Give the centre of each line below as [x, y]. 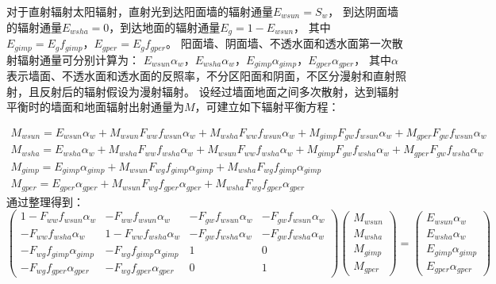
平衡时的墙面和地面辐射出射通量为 [95, 107]
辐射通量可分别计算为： [78, 59]
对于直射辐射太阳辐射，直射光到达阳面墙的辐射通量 [140, 11]
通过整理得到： [45, 201]
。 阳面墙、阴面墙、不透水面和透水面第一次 [279, 43]
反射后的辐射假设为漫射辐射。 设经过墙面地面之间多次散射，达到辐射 [219, 91]
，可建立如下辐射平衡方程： [267, 107]
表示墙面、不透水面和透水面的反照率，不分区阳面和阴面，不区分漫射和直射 [201, 75]
